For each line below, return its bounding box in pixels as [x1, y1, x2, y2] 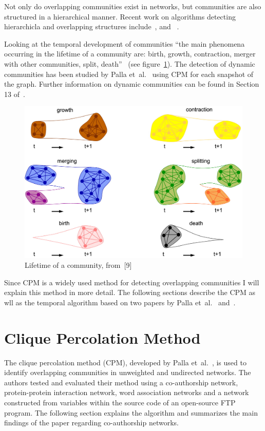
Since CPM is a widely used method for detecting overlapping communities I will [4, 277, 259, 287]
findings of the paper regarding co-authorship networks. [4, 417, 179, 428]
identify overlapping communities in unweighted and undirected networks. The [4, 367, 251, 378]
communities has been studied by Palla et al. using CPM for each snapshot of [4, 68, 254, 79]
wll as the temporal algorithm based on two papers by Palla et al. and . [4, 297, 236, 307]
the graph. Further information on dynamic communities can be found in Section [4, 79, 259, 89]
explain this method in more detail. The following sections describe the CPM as [4, 287, 256, 298]
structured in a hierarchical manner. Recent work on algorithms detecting [4, 11, 236, 22]
